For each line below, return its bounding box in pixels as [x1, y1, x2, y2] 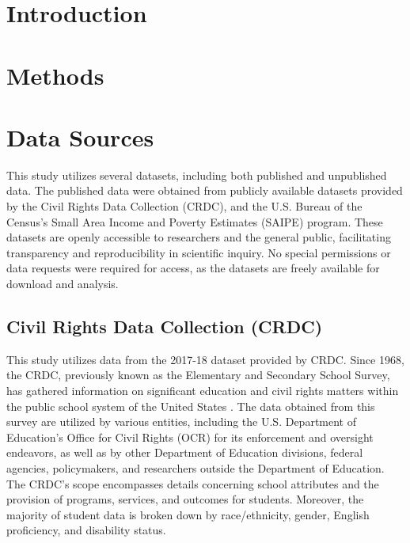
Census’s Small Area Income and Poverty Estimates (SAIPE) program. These [6, 213, 383, 230]
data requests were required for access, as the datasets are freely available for [6, 260, 380, 276]
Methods [6, 59, 104, 91]
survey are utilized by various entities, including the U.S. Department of [6, 413, 356, 430]
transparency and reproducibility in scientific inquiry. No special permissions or [6, 244, 391, 260]
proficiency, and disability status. [6, 522, 166, 538]
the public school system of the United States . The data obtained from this [6, 397, 375, 414]
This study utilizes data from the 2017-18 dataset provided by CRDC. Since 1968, [6, 351, 404, 367]
